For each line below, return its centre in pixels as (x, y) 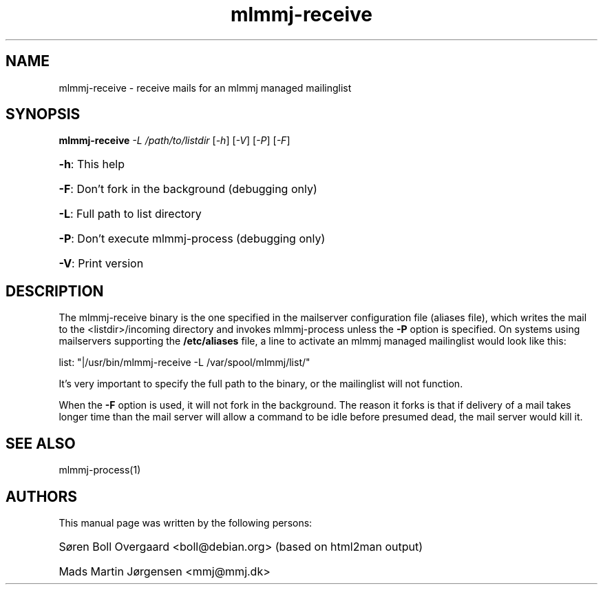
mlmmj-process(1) (100, 470)
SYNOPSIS (43, 114)
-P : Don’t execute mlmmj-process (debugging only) (192, 239)
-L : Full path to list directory (130, 214)
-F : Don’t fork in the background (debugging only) (188, 189)
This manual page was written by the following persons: (186, 522)
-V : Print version (101, 264)
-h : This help (92, 164)
